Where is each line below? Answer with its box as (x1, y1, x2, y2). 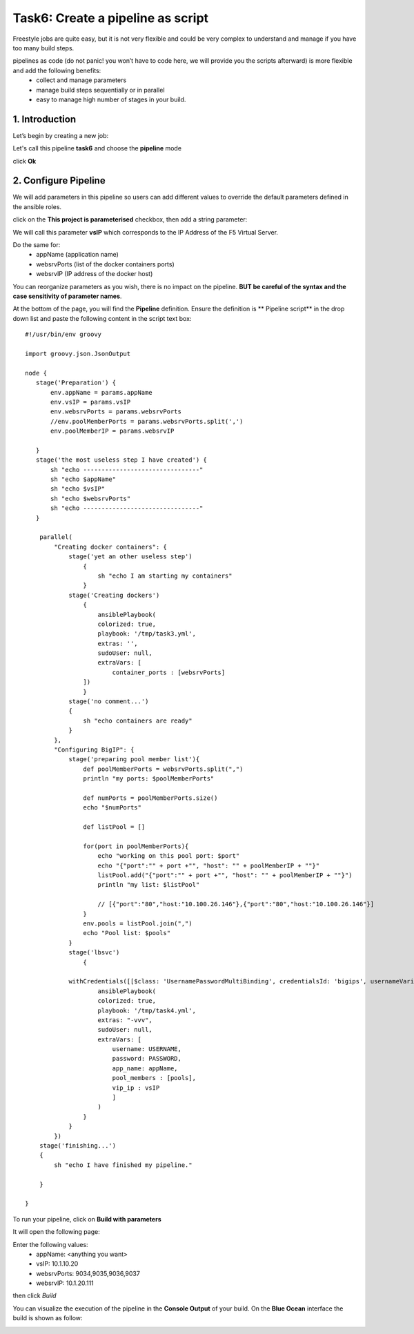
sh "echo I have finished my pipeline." (54, 1161, 193, 1169)
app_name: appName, (112, 1064, 179, 1072)
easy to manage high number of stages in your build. (36, 95, 186, 104)
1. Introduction (12, 113, 76, 125)
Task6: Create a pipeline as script (12, 10, 209, 26)
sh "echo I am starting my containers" (97, 571, 233, 580)
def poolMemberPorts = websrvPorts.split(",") (83, 765, 244, 773)
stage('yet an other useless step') (68, 553, 193, 560)
